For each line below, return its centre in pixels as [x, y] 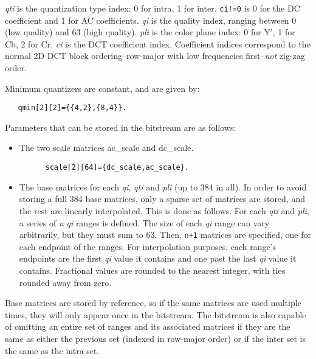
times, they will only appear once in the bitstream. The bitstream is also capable [156, 314]
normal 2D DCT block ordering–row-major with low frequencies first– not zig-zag [155, 56]
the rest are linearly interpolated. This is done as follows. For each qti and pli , [164, 210]
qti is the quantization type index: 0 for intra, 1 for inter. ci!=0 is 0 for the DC [153, 8]
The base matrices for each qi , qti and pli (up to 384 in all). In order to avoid [163, 186]
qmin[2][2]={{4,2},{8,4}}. [72, 108]
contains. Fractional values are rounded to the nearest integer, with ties [152, 270]
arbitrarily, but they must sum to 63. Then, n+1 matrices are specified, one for [165, 235]
